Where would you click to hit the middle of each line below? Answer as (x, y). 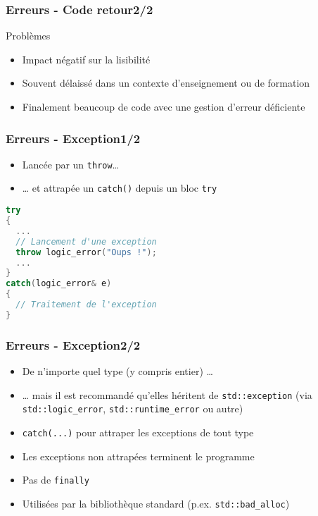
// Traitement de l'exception (86, 305)
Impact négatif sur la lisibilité (86, 59)
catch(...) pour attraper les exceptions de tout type (138, 432)
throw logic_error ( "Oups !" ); (86, 252)
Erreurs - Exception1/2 (73, 138)
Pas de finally (56, 480)
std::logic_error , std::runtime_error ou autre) (133, 408)
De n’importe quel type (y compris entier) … (117, 370)
